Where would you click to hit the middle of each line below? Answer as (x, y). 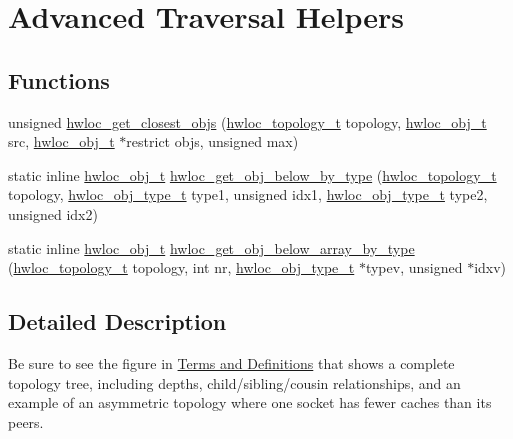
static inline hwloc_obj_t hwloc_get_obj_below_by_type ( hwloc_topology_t (252, 174)
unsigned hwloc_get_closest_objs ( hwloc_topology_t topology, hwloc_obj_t (247, 121)
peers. (26, 421)
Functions (59, 79)
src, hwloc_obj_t (61, 141)
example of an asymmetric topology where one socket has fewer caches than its (250, 402)
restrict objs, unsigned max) (212, 141)
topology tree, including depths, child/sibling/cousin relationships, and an (234, 382)
